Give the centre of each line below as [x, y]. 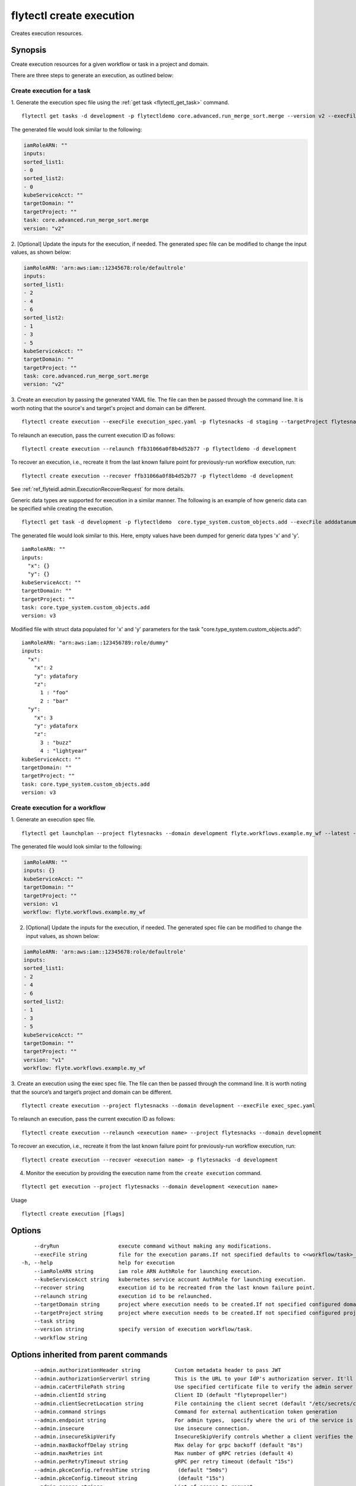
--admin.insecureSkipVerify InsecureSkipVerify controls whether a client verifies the [193, 1437]
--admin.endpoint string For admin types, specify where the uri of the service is [193, 1420]
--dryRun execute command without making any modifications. [153, 1246]
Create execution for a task [51, 90]
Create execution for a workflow [58, 807]
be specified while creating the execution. [62, 508]
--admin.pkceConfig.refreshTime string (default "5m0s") [131, 1470]
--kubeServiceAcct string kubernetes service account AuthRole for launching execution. [170, 1280]
